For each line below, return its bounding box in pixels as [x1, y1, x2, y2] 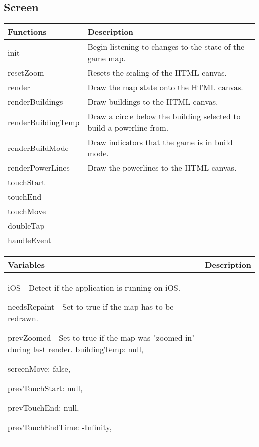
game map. [87, 52, 126, 64]
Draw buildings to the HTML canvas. [87, 96, 218, 108]
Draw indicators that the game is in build [87, 136, 233, 148]
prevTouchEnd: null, [8, 402, 79, 414]
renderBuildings [8, 96, 63, 108]
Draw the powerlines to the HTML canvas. [87, 162, 237, 174]
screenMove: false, [8, 363, 71, 375]
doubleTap [8, 220, 45, 232]
